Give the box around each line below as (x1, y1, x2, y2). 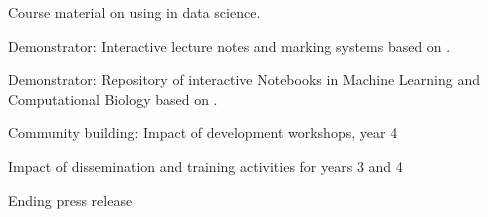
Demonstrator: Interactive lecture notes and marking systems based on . (8, 35, 451, 56)
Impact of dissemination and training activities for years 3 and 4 (8, 155, 403, 176)
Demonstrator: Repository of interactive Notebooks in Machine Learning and (8, 69, 480, 90)
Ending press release (8, 189, 133, 210)
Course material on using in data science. (8, 2, 261, 22)
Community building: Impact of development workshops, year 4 (8, 122, 398, 143)
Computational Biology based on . (8, 88, 218, 109)
